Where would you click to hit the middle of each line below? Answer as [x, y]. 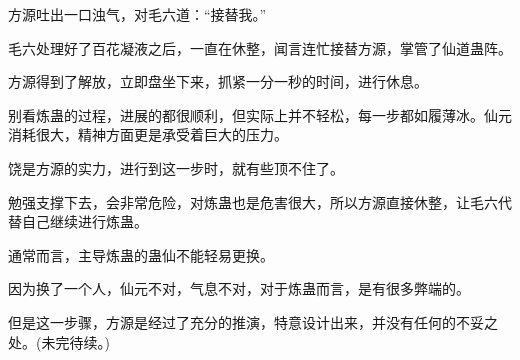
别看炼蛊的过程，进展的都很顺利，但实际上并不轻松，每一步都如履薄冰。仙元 [260, 114]
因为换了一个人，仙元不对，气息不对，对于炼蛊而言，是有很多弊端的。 [239, 288]
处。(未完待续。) [59, 341]
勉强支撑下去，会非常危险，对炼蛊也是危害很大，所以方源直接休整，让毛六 [253, 201]
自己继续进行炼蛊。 [84, 221]
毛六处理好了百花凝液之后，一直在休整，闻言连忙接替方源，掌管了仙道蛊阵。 [260, 47]
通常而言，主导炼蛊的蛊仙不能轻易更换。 [141, 254]
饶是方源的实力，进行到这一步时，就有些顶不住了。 [176, 167]
